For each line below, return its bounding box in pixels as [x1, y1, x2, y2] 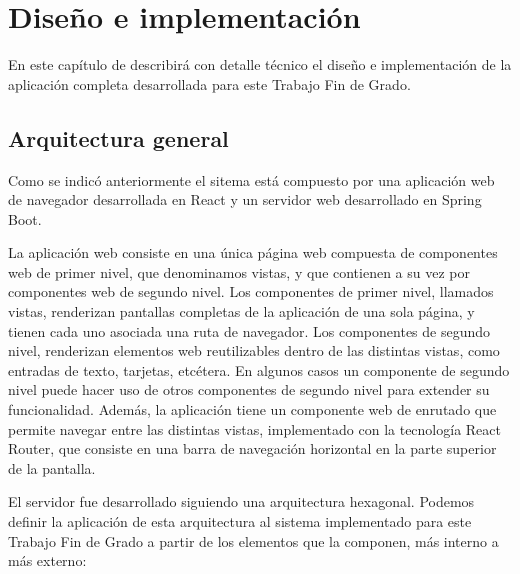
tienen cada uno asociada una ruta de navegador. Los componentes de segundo [8, 320, 491, 341]
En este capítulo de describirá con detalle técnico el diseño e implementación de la [8, 54, 512, 75]
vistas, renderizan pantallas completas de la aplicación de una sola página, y [8, 301, 475, 322]
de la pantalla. [8, 457, 96, 478]
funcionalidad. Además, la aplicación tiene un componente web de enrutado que [8, 399, 497, 420]
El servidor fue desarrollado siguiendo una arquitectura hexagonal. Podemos [8, 491, 475, 512]
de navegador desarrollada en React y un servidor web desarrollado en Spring [8, 189, 482, 210]
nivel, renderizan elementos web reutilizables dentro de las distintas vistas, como [8, 340, 500, 361]
